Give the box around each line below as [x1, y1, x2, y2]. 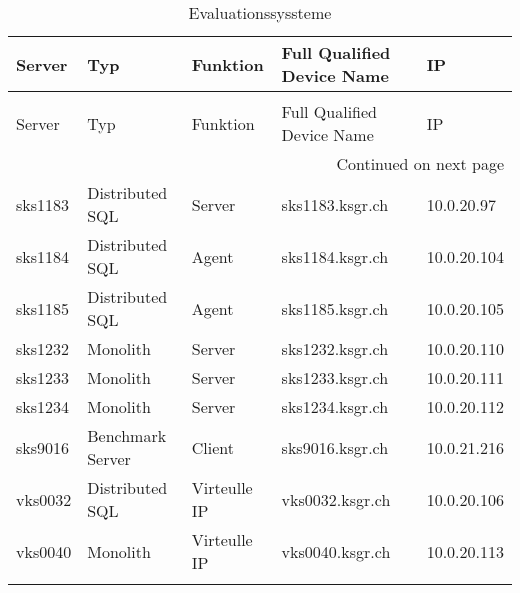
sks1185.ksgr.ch [281, 296, 389, 320]
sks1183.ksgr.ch [281, 192, 389, 216]
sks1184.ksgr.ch [281, 244, 389, 268]
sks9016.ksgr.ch [281, 435, 389, 459]
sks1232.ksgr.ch [281, 337, 389, 360]
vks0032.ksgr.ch [281, 487, 391, 511]
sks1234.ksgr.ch [281, 395, 389, 418]
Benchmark [87, 424, 167, 447]
